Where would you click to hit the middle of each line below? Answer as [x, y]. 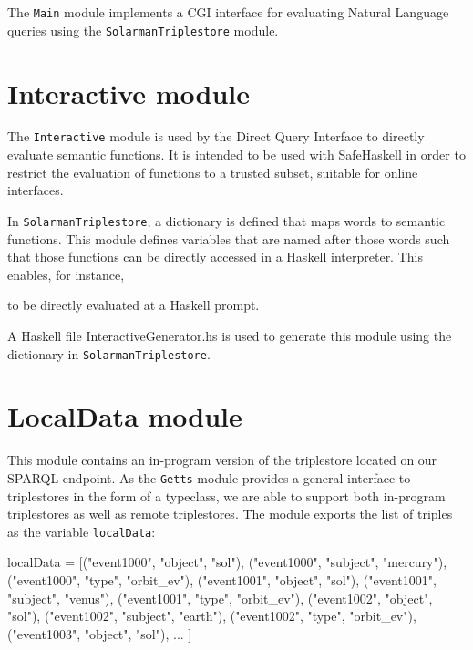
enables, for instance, [66, 274]
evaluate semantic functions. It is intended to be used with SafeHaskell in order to [236, 155]
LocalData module [125, 416]
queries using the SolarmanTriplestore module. [143, 30]
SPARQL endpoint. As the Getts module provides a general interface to [209, 477]
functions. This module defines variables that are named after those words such [229, 238]
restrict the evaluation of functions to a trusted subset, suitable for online [213, 172]
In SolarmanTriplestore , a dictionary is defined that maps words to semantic [226, 220]
